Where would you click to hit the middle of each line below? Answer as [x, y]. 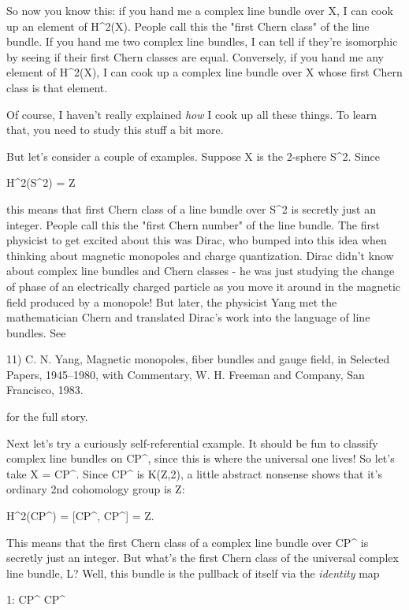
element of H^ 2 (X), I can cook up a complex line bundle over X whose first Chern [204, 72]
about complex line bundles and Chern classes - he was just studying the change [201, 271]
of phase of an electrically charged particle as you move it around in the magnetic [204, 286]
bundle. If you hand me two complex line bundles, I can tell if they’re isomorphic [202, 41]
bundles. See [36, 332]
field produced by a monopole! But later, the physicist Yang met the [172, 301]
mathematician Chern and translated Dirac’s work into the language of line [188, 317]
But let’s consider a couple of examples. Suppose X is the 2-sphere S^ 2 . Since [193, 156]
